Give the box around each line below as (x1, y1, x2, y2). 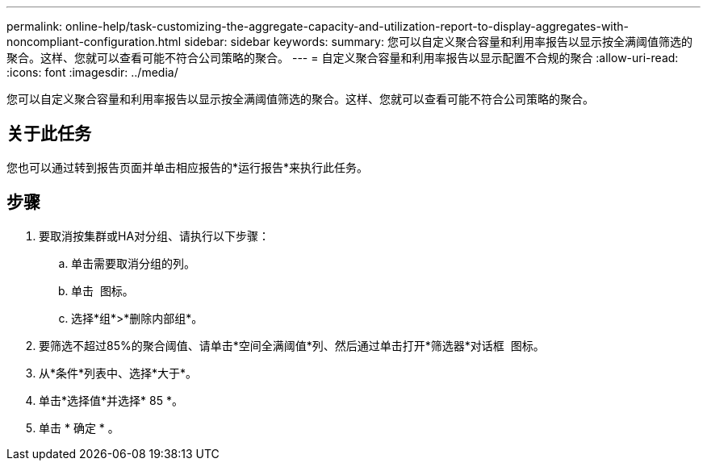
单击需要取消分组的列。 (71, 256, 195, 270)
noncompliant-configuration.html (6, 35, 182, 48)
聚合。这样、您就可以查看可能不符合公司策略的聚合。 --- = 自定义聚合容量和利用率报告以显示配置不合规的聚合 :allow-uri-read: (6, 51, 679, 65)
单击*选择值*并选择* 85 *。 (39, 393, 183, 407)
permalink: (6, 19, 63, 33)
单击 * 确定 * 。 (39, 420, 119, 435)
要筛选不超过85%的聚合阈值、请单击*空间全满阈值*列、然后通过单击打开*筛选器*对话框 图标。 (39, 338, 545, 352)
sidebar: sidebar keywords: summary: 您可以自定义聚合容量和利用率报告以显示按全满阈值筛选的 (184, 35, 692, 48)
